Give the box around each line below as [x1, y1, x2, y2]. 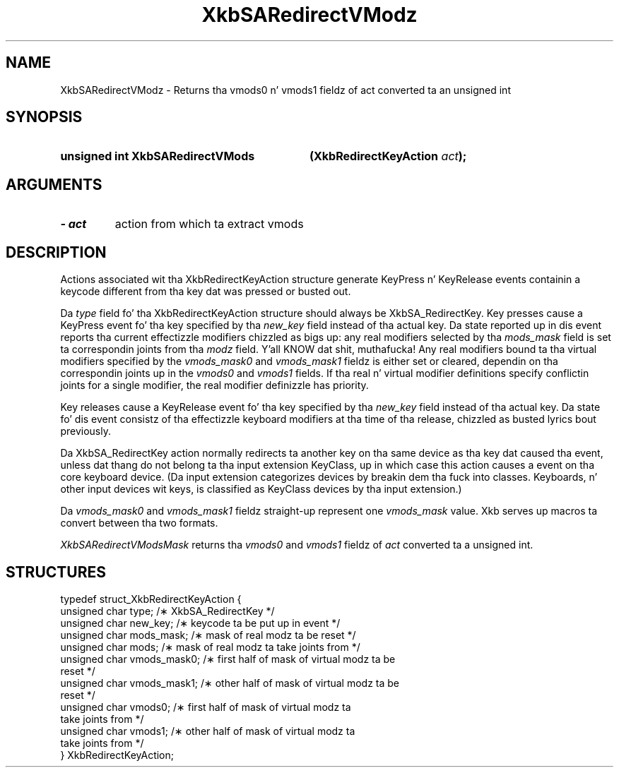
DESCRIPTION [6, 243, 107, 261]
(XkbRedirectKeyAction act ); [309, 149, 467, 164]
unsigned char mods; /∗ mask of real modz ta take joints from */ [60, 640, 360, 653]
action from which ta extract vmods [114, 217, 304, 232]
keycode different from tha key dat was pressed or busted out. [60, 285, 351, 298]
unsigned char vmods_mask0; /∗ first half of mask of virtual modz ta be [60, 652, 396, 665]
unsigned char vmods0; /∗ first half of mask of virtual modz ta [60, 700, 351, 713]
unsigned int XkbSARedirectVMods [60, 149, 255, 164]
